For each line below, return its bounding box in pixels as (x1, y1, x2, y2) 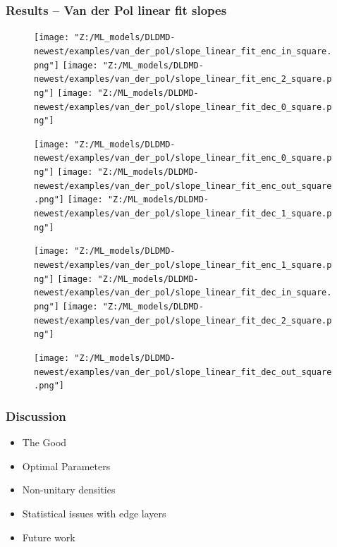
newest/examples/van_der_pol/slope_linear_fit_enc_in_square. (34, 46, 332, 56)
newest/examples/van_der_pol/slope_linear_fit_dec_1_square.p (34, 209, 332, 219)
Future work (22, 529, 75, 544)
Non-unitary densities (22, 482, 116, 497)
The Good (22, 435, 67, 450)
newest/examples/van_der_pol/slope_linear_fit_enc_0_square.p (34, 153, 332, 164)
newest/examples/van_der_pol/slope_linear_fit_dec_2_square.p (34, 315, 332, 326)
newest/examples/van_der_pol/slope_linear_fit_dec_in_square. (34, 288, 332, 298)
